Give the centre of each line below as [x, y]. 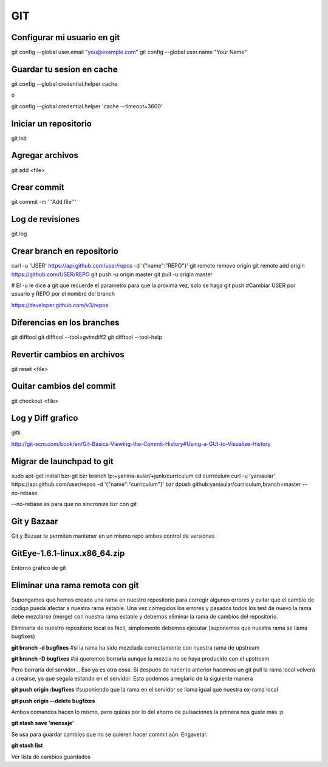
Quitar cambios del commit [63, 386]
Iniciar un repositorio [52, 124]
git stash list [27, 746]
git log [19, 234]
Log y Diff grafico [45, 418]
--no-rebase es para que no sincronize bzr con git [74, 504]
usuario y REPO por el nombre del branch [63, 294]
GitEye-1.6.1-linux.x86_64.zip [68, 553]
